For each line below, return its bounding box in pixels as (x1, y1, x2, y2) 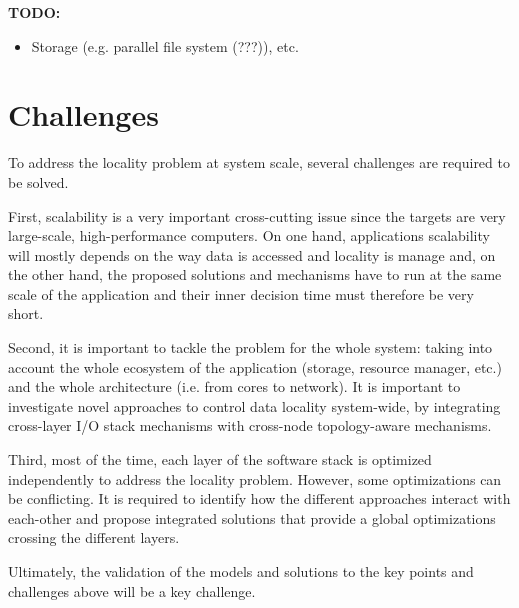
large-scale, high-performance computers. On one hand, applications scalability (8, 225, 490, 246)
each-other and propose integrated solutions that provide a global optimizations (8, 507, 496, 528)
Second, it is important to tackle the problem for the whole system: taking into (8, 337, 493, 358)
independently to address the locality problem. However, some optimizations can (8, 468, 502, 489)
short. (8, 303, 44, 324)
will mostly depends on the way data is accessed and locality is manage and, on (8, 244, 496, 265)
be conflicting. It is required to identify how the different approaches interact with (8, 488, 511, 509)
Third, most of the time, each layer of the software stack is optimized (8, 449, 432, 470)
